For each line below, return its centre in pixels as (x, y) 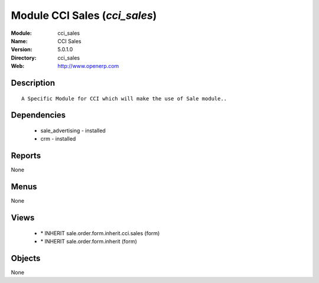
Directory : (24, 58)
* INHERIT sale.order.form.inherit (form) (89, 241)
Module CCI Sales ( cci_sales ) (84, 15)
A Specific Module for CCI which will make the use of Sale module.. (124, 98)
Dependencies (38, 115)
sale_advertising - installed (73, 131)
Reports (26, 156)
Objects (26, 258)
